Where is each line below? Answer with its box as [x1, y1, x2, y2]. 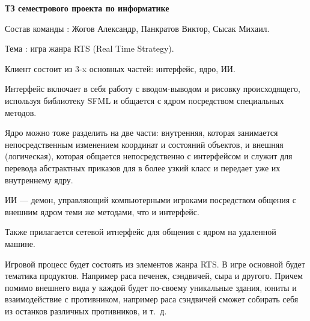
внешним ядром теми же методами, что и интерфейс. [5, 205, 199, 218]
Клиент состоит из [5, 62, 73, 75]
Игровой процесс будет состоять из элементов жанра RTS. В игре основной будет [5, 257, 305, 270]
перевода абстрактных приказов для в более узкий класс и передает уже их [5, 161, 281, 174]
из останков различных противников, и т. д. [5, 304, 167, 317]
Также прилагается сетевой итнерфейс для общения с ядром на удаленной [5, 225, 276, 238]
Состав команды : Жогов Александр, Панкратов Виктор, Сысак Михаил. [5, 22, 270, 34]
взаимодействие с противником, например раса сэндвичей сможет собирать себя [5, 293, 299, 305]
